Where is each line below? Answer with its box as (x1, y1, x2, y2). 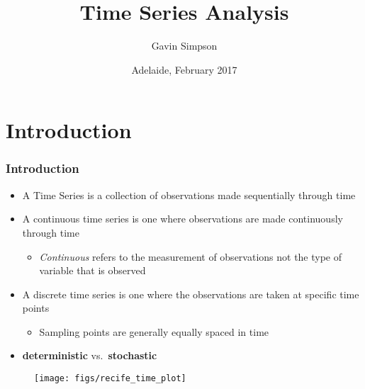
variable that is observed (39, 263, 146, 278)
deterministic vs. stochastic (22, 348, 157, 363)
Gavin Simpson (151, 38, 218, 53)
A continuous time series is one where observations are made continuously (22, 211, 343, 226)
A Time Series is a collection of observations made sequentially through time (22, 187, 356, 202)
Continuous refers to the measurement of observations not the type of (39, 249, 342, 264)
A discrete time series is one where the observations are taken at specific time (22, 286, 359, 301)
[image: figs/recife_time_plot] (34, 373, 186, 384)
